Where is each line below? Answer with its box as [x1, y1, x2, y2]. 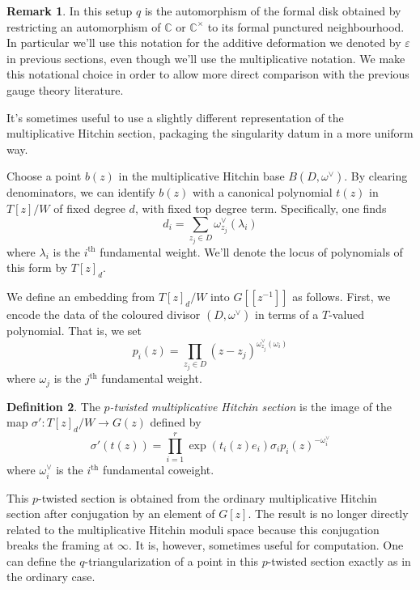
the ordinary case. [6, 568, 95, 585]
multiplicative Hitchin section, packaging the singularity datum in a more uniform [6, 125, 414, 142]
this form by [6, 259, 68, 276]
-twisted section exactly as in [267, 552, 411, 569]
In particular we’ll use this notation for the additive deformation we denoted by [6, 34, 401, 51]
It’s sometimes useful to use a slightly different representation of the [6, 108, 344, 125]
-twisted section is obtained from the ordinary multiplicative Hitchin [38, 489, 377, 506]
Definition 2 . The [6, 397, 100, 414]
